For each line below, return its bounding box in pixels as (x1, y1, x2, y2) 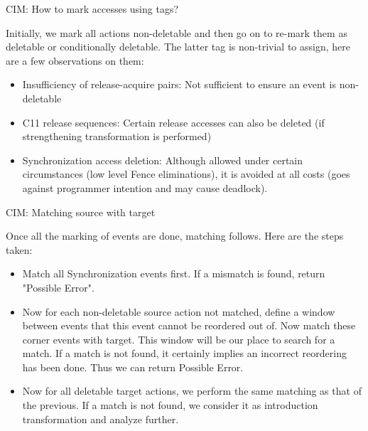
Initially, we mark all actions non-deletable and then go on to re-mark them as (6, 25, 347, 40)
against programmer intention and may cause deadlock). (22, 180, 268, 195)
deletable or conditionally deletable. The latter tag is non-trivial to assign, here (6, 39, 350, 54)
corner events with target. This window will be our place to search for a (22, 331, 335, 346)
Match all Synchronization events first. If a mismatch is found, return (22, 266, 325, 281)
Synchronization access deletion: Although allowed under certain (22, 152, 303, 167)
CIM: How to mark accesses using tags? (6, 1, 179, 16)
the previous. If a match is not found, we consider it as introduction (22, 398, 318, 413)
